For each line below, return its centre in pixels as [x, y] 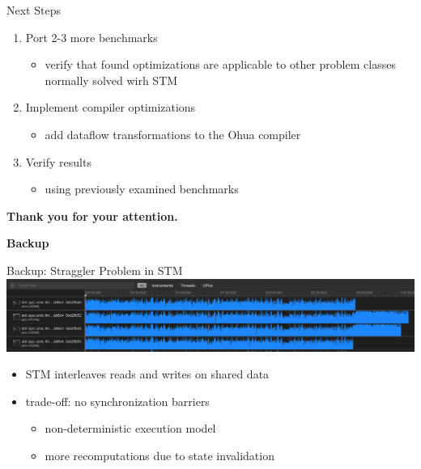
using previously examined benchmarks [142, 189]
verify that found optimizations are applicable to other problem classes [220, 64]
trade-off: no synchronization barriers [117, 401]
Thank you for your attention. [92, 215]
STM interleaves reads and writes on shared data [147, 374]
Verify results [58, 161]
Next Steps [34, 10]
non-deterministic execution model [130, 428]
